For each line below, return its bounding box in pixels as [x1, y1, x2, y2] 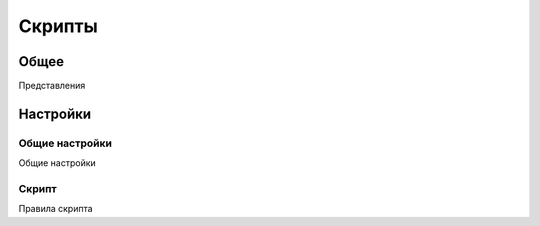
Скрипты [18, 15, 99, 37]
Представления [18, 80, 86, 92]
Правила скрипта [18, 203, 94, 215]
